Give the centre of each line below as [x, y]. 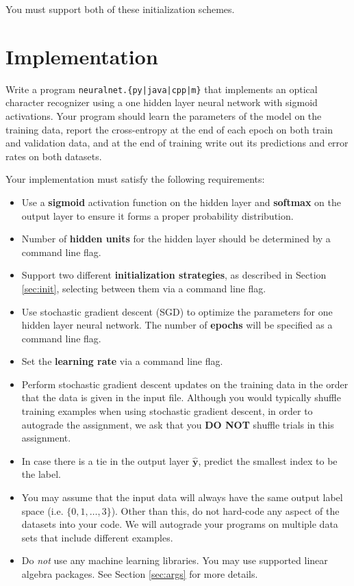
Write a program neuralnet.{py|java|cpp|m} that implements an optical [162, 89]
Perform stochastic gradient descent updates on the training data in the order [185, 384]
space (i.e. [42, 510]
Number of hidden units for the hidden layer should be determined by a [176, 239]
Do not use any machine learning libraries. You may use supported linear [175, 560]
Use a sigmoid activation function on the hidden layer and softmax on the [181, 202]
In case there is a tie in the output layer [105, 460]
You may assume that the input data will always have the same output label [182, 497]
